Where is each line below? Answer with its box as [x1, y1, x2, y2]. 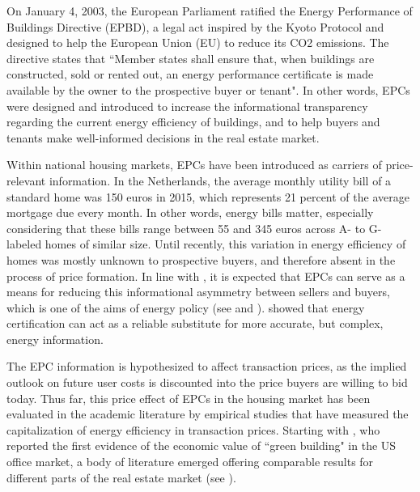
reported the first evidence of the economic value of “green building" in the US [6, 437, 397, 454]
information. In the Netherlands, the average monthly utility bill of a [49, 172, 392, 189]
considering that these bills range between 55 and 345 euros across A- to [6, 219, 366, 236]
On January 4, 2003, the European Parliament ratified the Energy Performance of [6, 2, 413, 19]
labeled [6, 235, 42, 252]
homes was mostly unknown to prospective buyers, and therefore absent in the [6, 251, 396, 268]
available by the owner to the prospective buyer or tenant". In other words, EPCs [6, 81, 410, 98]
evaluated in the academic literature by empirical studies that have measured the [6, 405, 409, 422]
